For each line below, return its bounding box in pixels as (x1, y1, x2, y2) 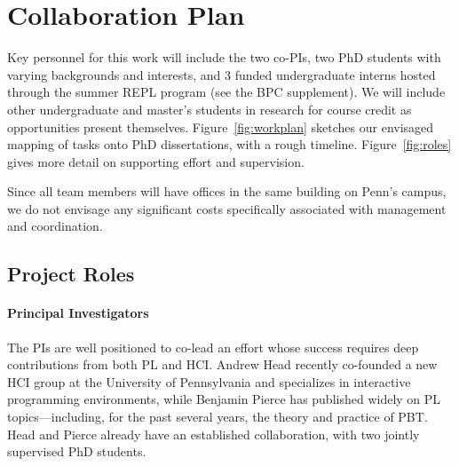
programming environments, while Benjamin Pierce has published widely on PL (7, 390, 441, 408)
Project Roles (7, 260, 135, 288)
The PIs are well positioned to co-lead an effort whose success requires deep (7, 337, 419, 356)
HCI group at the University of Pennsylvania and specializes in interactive (7, 372, 411, 391)
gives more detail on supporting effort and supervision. (7, 152, 305, 170)
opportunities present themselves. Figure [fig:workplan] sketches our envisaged (7, 117, 434, 136)
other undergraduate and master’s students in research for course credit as (7, 99, 412, 118)
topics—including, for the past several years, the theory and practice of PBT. (7, 407, 428, 426)
